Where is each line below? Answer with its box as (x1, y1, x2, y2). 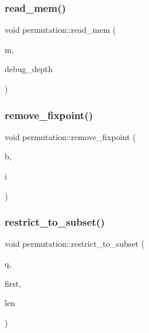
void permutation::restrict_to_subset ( (5, 237, 145, 250)
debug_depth (5, 63, 53, 75)
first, (5, 277, 22, 289)
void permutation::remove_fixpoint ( (5, 130, 136, 142)
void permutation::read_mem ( (5, 23, 116, 36)
